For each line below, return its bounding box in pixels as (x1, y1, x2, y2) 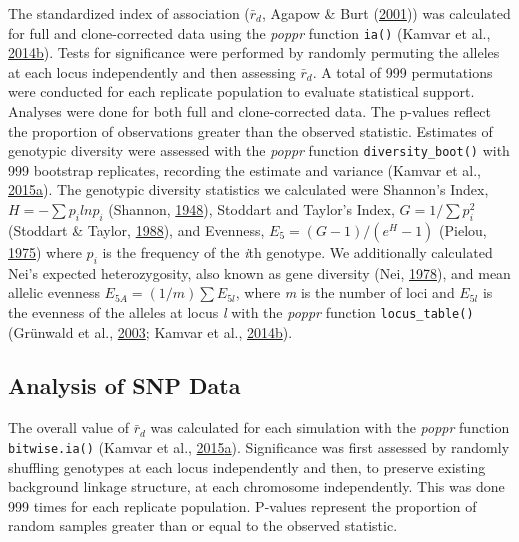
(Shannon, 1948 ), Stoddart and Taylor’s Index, (108, 199, 395, 220)
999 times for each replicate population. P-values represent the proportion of (8, 495, 477, 516)
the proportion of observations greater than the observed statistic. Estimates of (8, 120, 493, 141)
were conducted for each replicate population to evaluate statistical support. (8, 81, 475, 102)
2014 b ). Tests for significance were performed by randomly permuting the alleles (8, 42, 500, 63)
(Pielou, (439, 219, 487, 240)
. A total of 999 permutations (312, 61, 493, 82)
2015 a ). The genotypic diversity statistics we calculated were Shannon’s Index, (8, 179, 489, 200)
